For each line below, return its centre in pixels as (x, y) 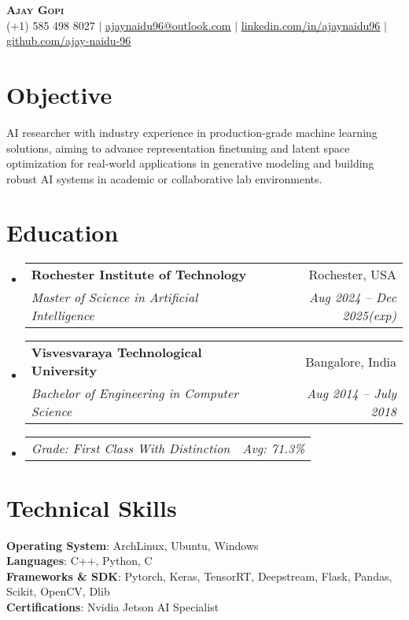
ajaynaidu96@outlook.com (168, 25)
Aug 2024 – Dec (352, 297)
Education (63, 232)
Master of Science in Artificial (114, 297)
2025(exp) (369, 316)
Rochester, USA (352, 275)
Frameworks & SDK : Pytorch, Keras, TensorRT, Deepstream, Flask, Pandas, (199, 576)
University (64, 371)
